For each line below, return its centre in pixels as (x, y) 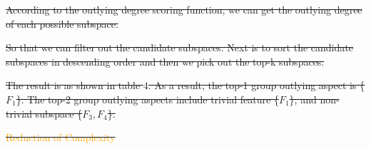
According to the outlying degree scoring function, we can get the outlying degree (184, 9)
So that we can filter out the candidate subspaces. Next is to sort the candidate (179, 47)
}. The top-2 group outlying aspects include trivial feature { (147, 99)
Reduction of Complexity (61, 137)
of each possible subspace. (62, 23)
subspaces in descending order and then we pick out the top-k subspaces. (165, 61)
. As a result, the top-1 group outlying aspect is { (256, 85)
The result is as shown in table (73, 85)
